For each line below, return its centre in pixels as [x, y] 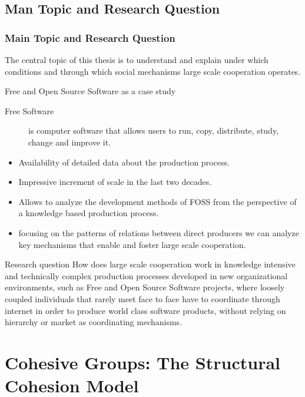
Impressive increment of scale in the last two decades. [115, 182]
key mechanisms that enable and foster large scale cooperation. [132, 244]
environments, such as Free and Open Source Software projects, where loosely [145, 287]
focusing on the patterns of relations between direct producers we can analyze [159, 232]
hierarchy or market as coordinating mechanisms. [94, 322]
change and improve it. [70, 142]
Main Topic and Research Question [90, 37]
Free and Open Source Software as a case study [90, 91]
